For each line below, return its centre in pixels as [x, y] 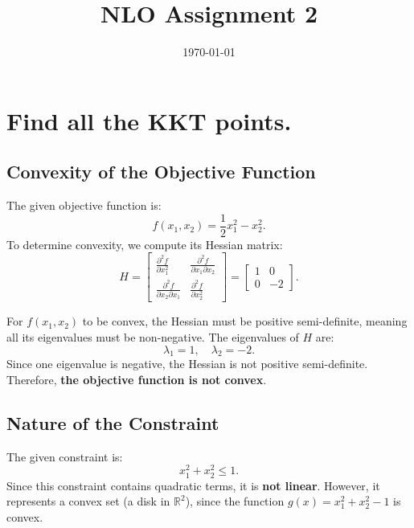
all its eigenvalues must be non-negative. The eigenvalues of [153, 336]
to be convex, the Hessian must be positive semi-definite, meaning [245, 321]
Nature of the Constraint [113, 422]
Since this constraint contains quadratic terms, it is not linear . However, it [193, 485]
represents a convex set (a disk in [88, 501]
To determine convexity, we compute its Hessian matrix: [145, 244]
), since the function [235, 501]
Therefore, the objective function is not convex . [137, 379]
